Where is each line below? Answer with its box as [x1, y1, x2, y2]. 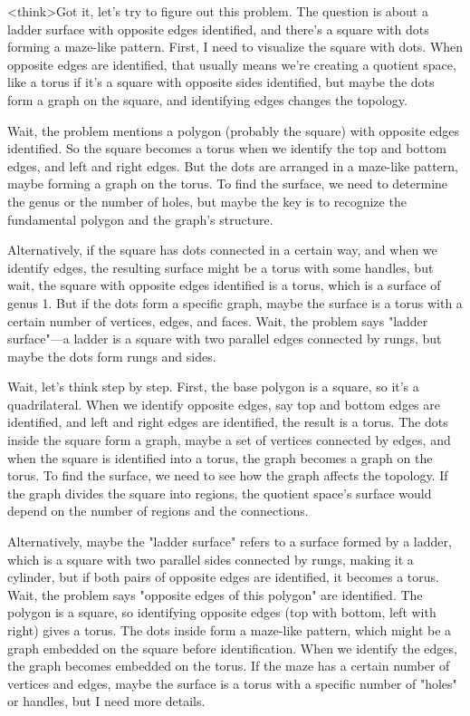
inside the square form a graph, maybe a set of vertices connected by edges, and [7, 431, 451, 450]
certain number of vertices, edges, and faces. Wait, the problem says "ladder [7, 311, 428, 330]
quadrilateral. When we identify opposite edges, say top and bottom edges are [7, 394, 440, 413]
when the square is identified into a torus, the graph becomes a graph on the [7, 448, 433, 467]
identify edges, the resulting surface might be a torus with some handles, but [7, 257, 434, 276]
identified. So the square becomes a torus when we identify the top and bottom [7, 139, 446, 158]
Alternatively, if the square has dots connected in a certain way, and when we [7, 240, 437, 259]
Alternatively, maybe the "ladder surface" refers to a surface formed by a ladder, [7, 532, 452, 551]
